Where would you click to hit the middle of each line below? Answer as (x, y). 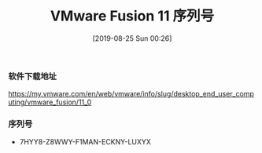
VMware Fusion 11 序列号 (132, 16)
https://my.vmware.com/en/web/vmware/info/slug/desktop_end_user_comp (131, 94)
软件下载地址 (33, 76)
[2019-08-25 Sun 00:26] (132, 38)
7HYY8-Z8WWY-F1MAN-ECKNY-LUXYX (85, 141)
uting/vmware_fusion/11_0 (50, 102)
